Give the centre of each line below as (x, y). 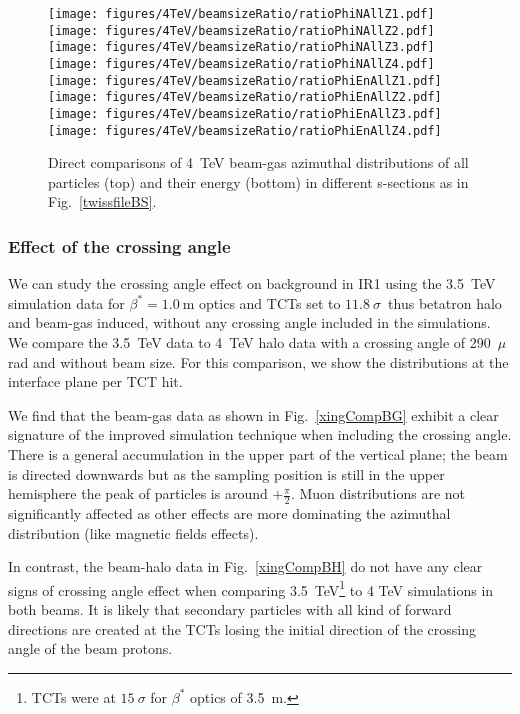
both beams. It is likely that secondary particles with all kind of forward (230, 609)
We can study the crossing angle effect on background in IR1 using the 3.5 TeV (252, 283)
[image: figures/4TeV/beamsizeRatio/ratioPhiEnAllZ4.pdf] (245, 130)
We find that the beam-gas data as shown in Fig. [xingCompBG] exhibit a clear (253, 414)
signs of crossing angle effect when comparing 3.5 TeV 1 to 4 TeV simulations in (251, 588)
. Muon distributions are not (378, 493)
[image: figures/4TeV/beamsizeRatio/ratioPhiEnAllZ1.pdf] (245, 80)
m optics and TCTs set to (261, 302)
